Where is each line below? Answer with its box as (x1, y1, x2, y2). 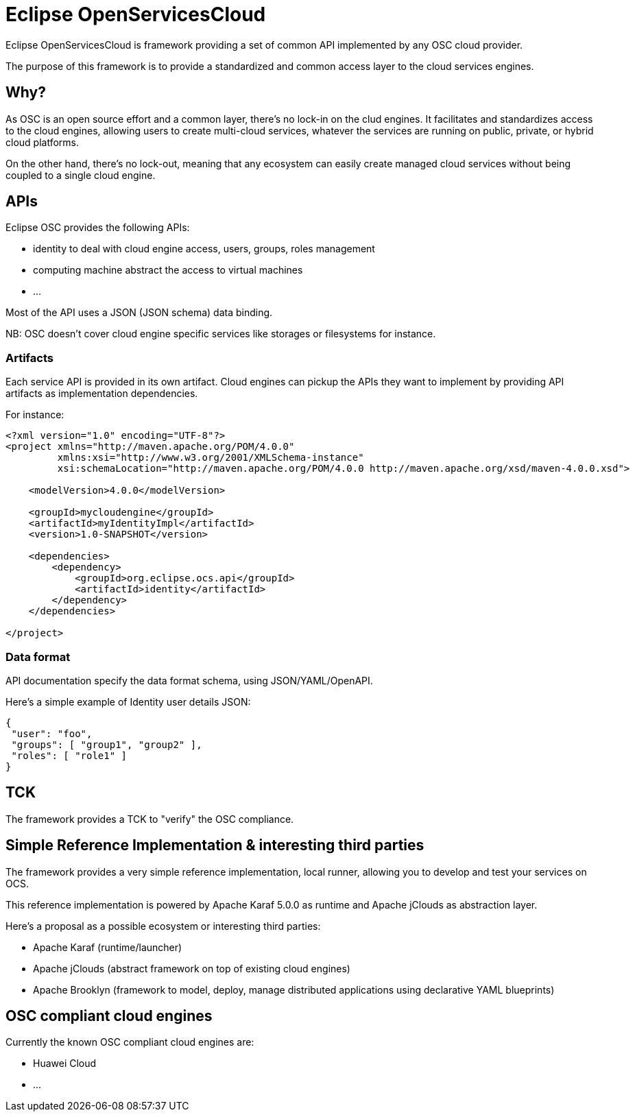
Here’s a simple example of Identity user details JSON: (5, 695, 251, 708)
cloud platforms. (5, 136, 79, 148)
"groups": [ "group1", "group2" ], (11, 738, 202, 750)
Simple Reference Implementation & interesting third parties (5, 837, 424, 854)
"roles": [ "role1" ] (11, 749, 128, 761)
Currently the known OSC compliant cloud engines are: (5, 1036, 254, 1048)
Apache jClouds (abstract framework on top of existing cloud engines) (33, 962, 350, 974)
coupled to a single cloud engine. (5, 169, 156, 181)
